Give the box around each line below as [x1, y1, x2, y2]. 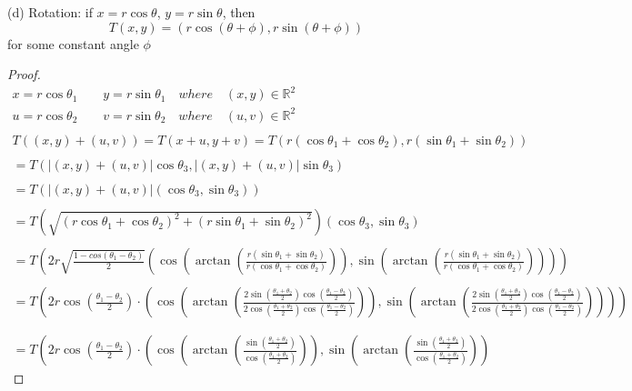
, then [222, 3, 256, 21]
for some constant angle [7, 34, 139, 53]
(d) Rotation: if [7, 3, 93, 21]
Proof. [7, 65, 41, 84]
